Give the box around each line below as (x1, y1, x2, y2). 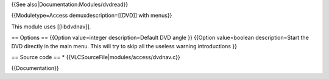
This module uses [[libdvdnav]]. (11, 23, 91, 30)
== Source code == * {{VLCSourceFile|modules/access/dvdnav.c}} (11, 53, 180, 60)
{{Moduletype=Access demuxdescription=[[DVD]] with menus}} (11, 12, 172, 19)
